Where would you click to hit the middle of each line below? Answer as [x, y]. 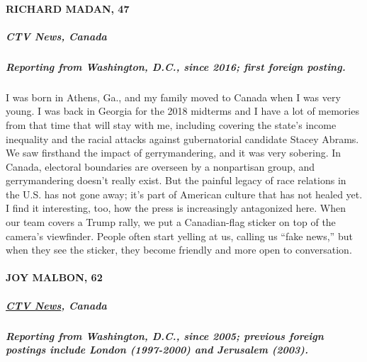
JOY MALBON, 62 [54, 277]
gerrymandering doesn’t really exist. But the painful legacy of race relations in [176, 180]
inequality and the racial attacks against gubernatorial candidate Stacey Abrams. [182, 138]
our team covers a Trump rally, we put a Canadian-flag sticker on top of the [171, 222]
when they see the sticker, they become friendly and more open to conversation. [179, 250]
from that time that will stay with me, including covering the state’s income [171, 124]
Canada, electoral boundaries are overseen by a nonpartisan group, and [160, 166]
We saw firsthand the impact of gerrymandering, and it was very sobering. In [174, 153]
